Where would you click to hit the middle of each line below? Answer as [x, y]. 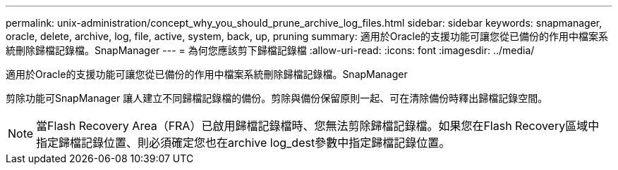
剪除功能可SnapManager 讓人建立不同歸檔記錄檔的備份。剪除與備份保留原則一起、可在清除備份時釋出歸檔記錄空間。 [277, 98]
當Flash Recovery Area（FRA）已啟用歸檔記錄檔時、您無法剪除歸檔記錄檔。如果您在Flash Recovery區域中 [318, 126]
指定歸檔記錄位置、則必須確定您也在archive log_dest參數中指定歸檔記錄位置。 [243, 143]
